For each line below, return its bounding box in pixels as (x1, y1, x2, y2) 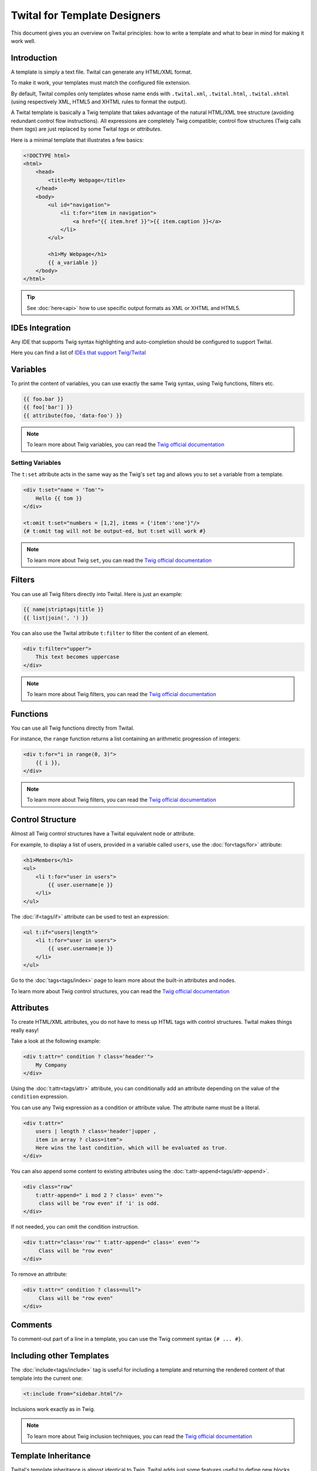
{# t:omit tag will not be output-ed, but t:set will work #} (23, 528, 206, 535)
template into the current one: (11, 1375, 83, 1382)
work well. (11, 37, 36, 44)
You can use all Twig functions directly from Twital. (11, 724, 134, 731)
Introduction (11, 53, 58, 63)
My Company (35, 1061, 67, 1068)
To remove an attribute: (11, 1271, 68, 1278)
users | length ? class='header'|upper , (35, 1128, 157, 1135)
